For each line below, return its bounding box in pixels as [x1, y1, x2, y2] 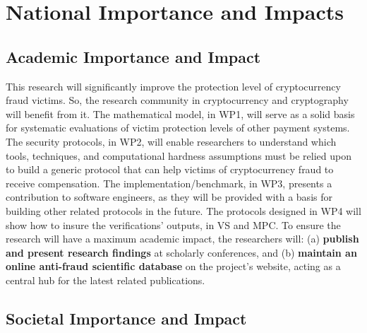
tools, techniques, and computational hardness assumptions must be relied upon [6, 148, 351, 163]
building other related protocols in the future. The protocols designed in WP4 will [6, 203, 361, 218]
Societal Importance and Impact [6, 307, 247, 329]
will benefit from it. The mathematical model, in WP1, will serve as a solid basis [6, 106, 355, 121]
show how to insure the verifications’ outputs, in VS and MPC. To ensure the [6, 217, 341, 232]
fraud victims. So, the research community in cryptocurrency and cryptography [6, 93, 349, 107]
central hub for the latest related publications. [6, 272, 205, 287]
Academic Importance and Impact [6, 45, 261, 67]
